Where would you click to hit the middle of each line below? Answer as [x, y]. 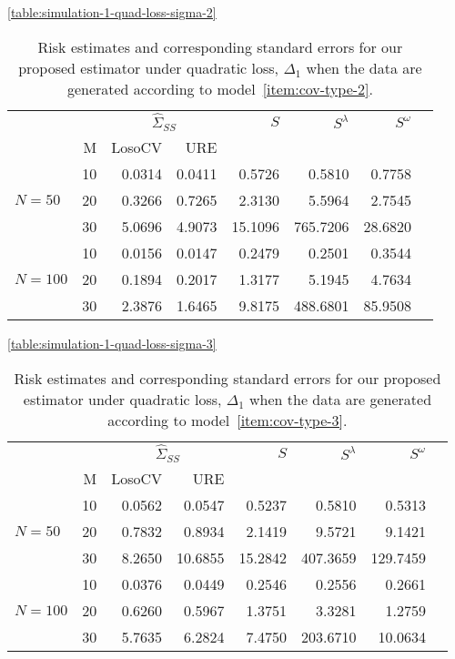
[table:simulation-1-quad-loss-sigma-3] [112, 344]
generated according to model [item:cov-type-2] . [220, 88]
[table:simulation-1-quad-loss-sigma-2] [112, 12]
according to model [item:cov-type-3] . [227, 420]
